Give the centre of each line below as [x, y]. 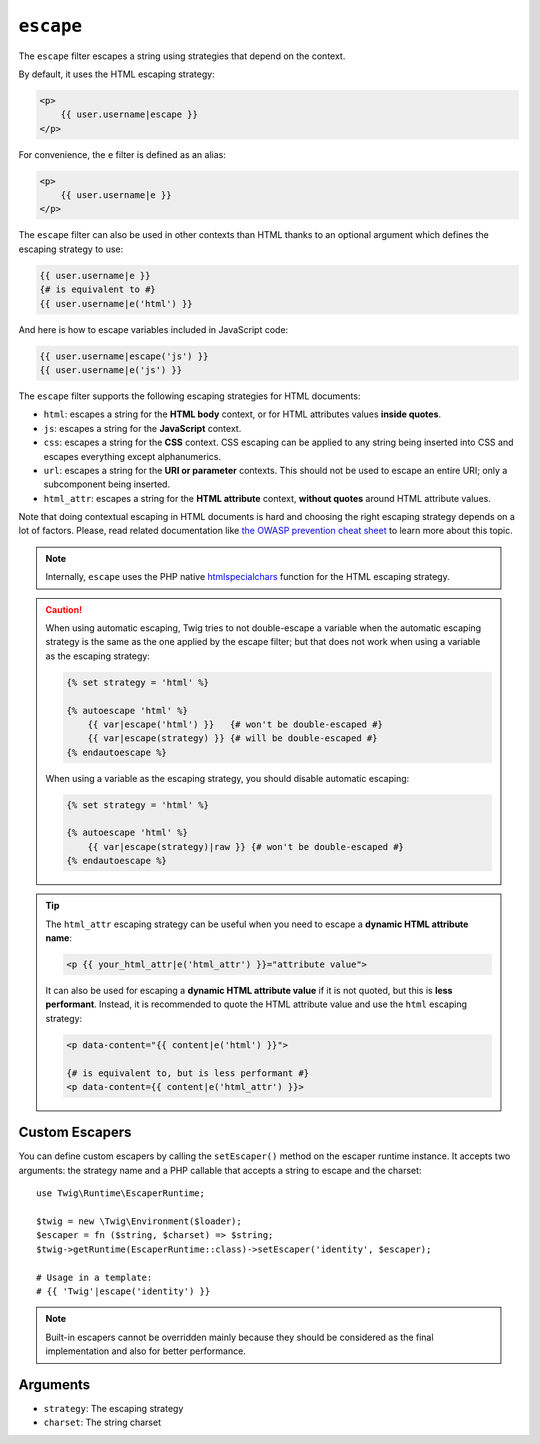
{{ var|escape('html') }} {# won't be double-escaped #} [235, 724]
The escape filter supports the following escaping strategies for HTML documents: [189, 396]
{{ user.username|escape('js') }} [124, 356]
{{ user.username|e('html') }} [116, 303]
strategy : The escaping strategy [113, 1409]
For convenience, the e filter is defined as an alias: [122, 154]
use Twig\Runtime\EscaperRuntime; [120, 1193]
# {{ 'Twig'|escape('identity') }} [123, 1291]
